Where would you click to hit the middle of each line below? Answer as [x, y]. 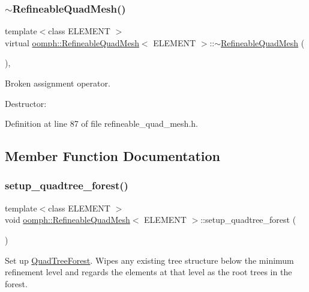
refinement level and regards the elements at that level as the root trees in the [148, 272]
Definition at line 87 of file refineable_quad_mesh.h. [101, 123]
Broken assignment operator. [58, 83]
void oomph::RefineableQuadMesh [67, 220]
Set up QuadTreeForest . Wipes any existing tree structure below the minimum [149, 260]
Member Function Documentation [113, 156]
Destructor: [26, 103]
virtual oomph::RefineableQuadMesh [72, 42]
